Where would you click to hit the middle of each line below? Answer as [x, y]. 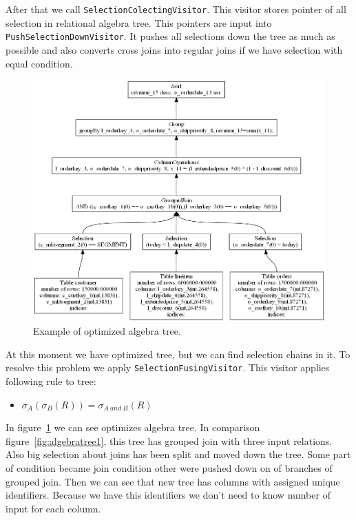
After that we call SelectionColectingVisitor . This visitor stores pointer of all [176, 9]
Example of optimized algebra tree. [107, 331]
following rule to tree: [51, 381]
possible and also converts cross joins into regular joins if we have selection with [174, 49]
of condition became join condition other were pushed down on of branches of [169, 468]
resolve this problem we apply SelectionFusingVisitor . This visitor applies [168, 367]
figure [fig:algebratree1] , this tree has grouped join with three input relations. [169, 440]
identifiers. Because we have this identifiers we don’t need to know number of [168, 495]
